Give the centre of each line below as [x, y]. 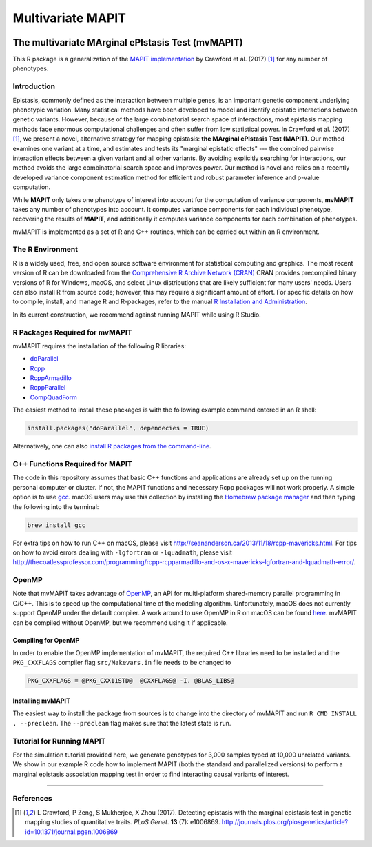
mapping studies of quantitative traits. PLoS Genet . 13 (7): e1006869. [123, 822]
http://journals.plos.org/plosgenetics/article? [285, 822]
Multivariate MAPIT [70, 18]
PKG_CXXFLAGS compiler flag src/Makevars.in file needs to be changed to [122, 663]
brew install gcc [56, 525]
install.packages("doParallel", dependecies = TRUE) [118, 428]
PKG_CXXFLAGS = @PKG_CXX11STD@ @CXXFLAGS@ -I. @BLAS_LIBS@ [131, 681]
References [32, 799]
